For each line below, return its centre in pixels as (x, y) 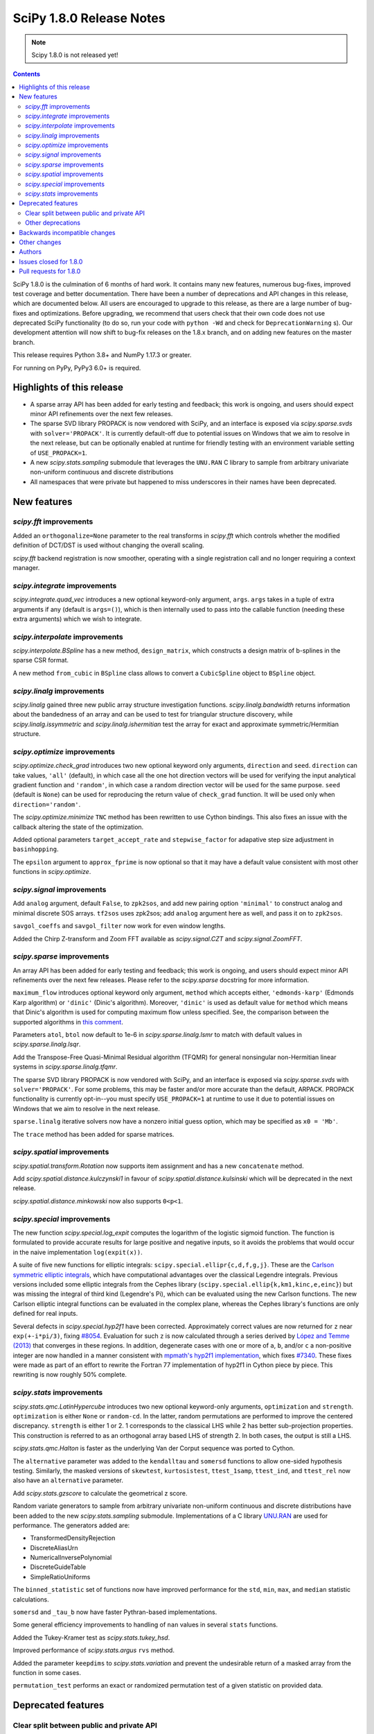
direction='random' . (47, 804)
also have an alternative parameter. (68, 1480)
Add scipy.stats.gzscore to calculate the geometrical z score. (100, 1493)
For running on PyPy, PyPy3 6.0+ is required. (77, 368)
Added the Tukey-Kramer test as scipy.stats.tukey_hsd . (91, 1638)
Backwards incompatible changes (67, 232)
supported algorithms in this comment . (68, 1022)
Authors (30, 252)
